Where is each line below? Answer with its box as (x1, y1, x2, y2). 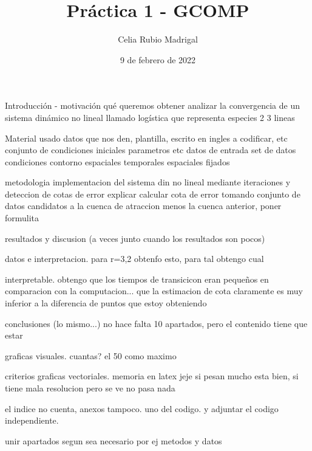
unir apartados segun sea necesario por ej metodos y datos (5, 434, 222, 447)
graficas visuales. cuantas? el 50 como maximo (5, 349, 177, 362)
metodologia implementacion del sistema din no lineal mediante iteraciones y (5, 176, 291, 188)
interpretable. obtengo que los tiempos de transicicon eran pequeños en (5, 272, 269, 285)
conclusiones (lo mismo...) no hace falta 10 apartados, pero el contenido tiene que (5, 317, 308, 329)
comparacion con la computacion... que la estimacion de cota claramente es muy (5, 284, 303, 297)
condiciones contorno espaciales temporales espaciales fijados (5, 155, 230, 168)
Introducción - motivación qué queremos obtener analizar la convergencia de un (5, 99, 300, 112)
